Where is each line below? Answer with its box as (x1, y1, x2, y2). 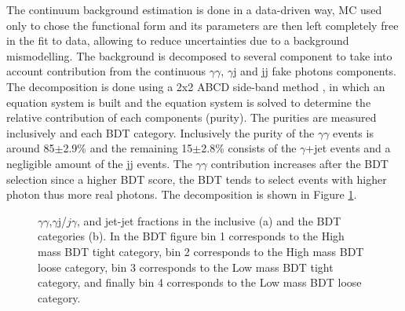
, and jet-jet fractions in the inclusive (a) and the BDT (77, 212, 341, 229)
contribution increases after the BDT (210, 155, 389, 171)
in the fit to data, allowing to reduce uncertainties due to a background (6, 32, 349, 49)
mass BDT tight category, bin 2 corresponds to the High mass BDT (38, 243, 364, 259)
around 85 (6, 140, 55, 156)
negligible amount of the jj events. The (6, 155, 192, 171)
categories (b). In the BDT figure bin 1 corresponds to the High (38, 228, 345, 244)
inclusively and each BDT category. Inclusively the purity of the (6, 124, 315, 141)
